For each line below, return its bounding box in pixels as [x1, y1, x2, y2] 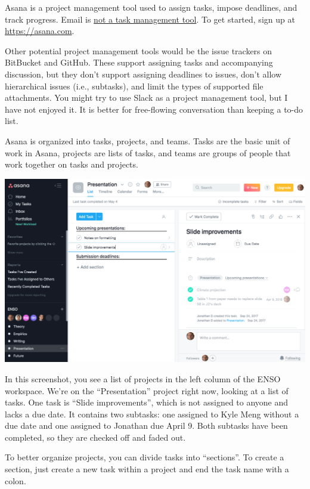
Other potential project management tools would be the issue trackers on [5, 44, 272, 57]
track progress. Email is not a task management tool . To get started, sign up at [5, 13, 295, 25]
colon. [5, 474, 26, 487]
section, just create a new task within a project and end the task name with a [5, 463, 289, 475]
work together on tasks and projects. [5, 158, 138, 171]
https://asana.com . [5, 24, 75, 37]
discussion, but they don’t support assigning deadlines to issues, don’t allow [5, 67, 282, 80]
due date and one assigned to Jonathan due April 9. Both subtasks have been [5, 419, 288, 432]
